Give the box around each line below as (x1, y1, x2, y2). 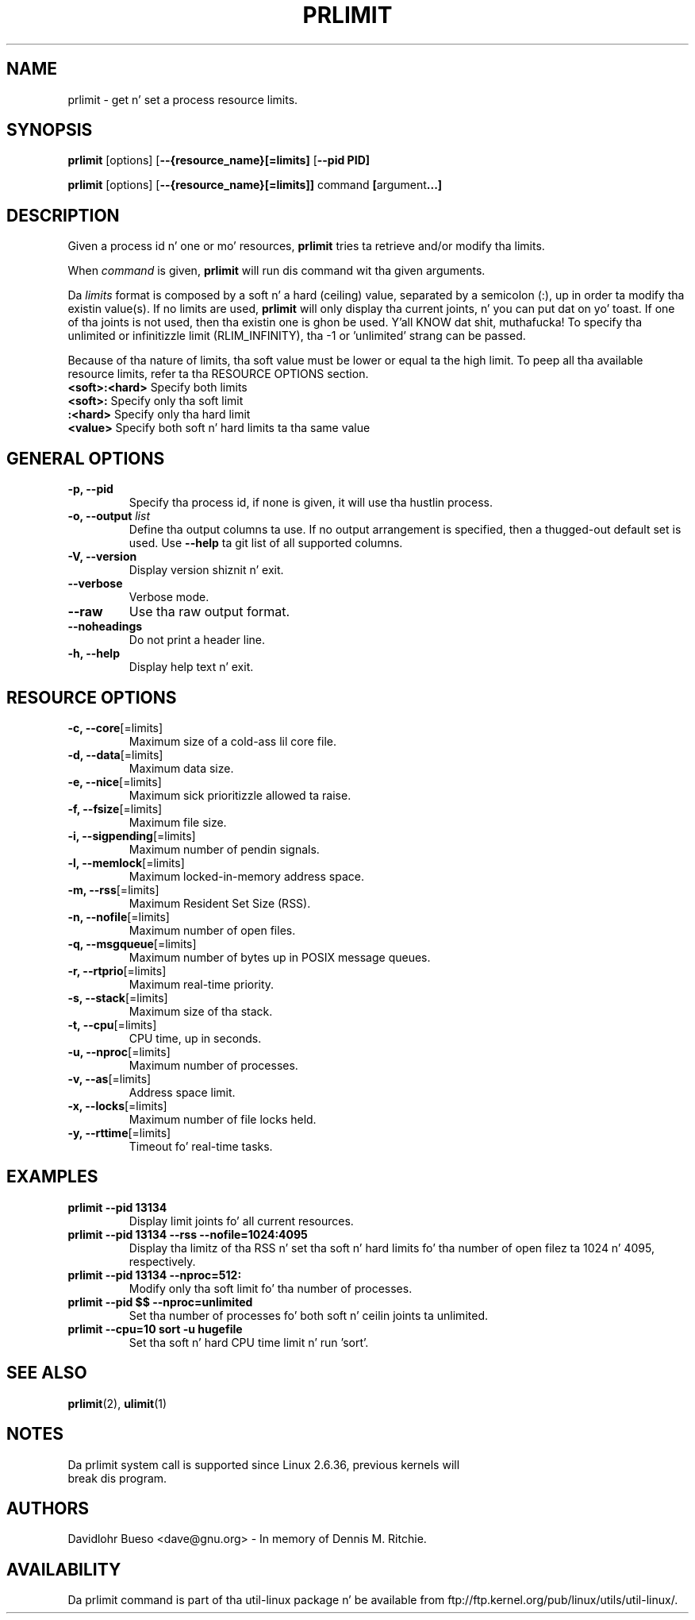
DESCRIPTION (6, 205, 120, 226)
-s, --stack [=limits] (67, 990, 168, 1005)
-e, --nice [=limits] (67, 774, 162, 789)
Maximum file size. (129, 815, 227, 829)
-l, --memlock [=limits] (67, 855, 185, 870)
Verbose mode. (129, 590, 209, 604)
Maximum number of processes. (129, 1058, 298, 1072)
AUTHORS (6, 1498, 90, 1518)
